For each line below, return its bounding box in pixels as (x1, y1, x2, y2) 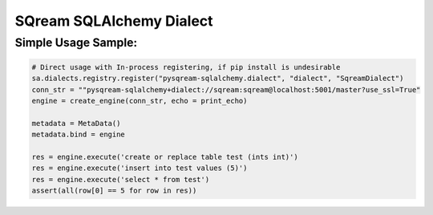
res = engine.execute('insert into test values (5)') (31, 164, 248, 172)
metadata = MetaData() (31, 119, 121, 128)
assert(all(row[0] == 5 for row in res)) (31, 186, 197, 196)
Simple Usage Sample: (14, 35, 138, 50)
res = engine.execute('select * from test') (31, 175, 210, 184)
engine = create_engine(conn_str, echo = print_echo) (31, 96, 248, 105)
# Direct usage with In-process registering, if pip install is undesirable (31, 63, 341, 71)
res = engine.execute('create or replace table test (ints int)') (31, 152, 298, 161)
